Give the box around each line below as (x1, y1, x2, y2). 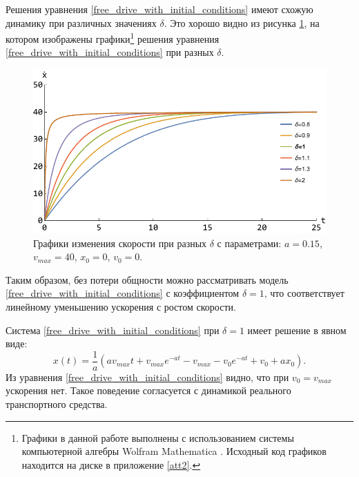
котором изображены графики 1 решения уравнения (6, 30, 220, 46)
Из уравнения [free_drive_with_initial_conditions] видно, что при (6, 369, 289, 384)
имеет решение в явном (247, 322, 347, 337)
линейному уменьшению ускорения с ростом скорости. (6, 300, 236, 313)
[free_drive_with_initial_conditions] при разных (6, 45, 214, 59)
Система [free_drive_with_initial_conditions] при (6, 322, 220, 337)
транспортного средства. (6, 397, 108, 411)
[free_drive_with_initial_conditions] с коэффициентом (6, 286, 240, 300)
